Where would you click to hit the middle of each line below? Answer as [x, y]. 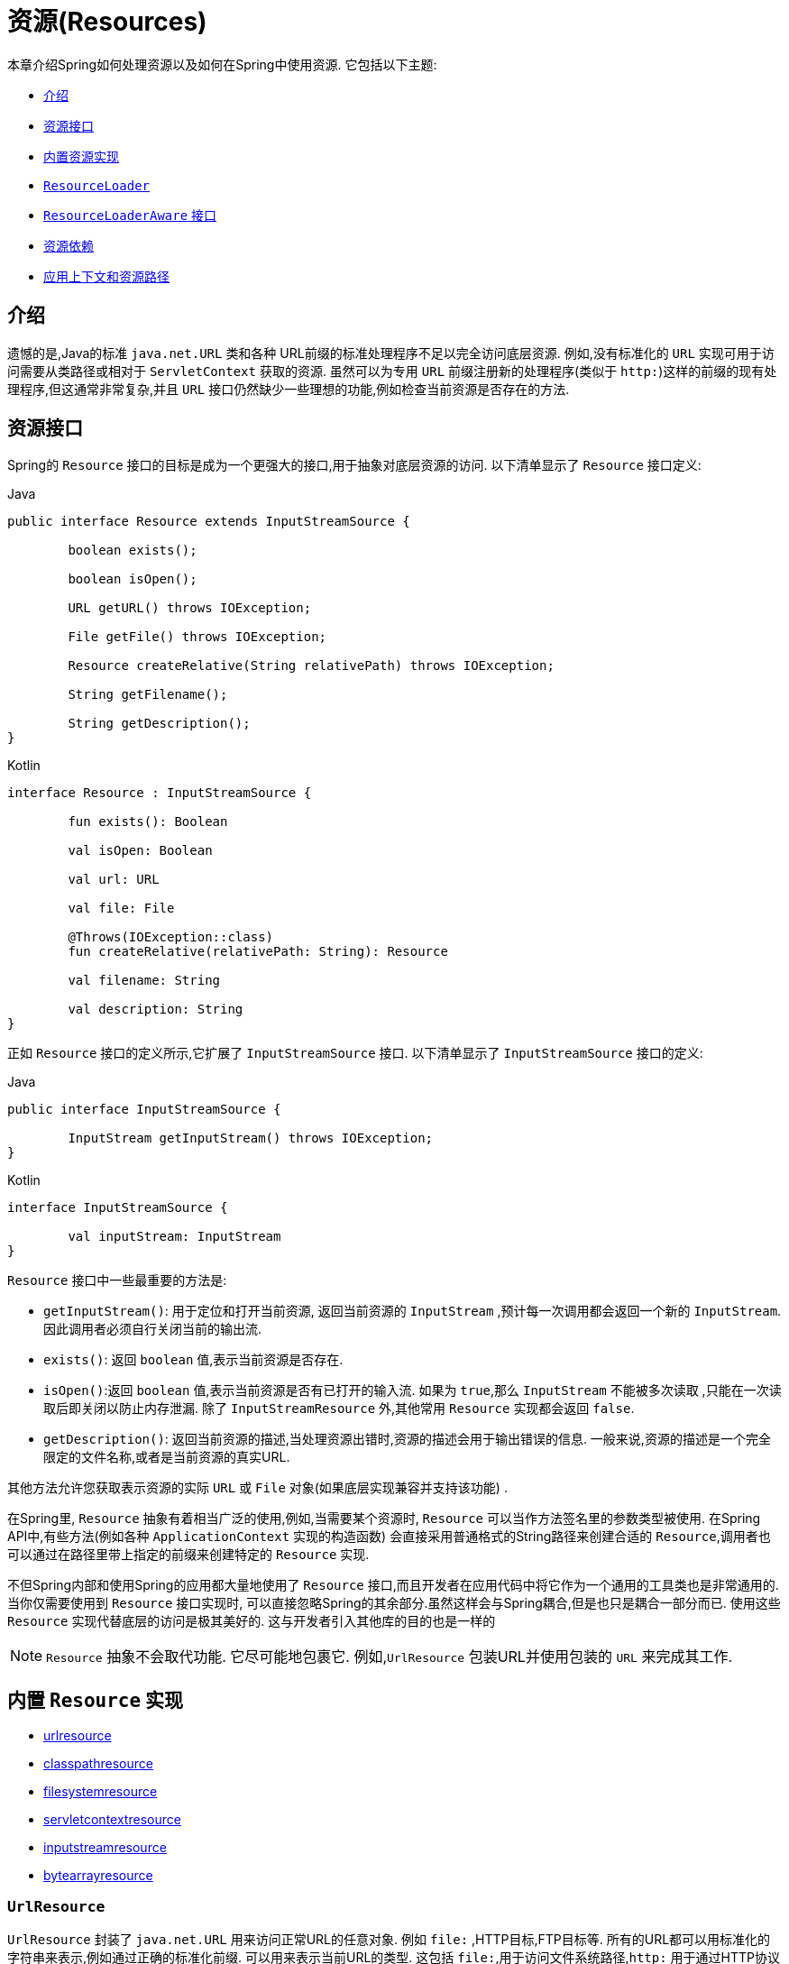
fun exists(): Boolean [148, 822]
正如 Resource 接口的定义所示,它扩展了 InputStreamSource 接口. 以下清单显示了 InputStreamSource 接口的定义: [355, 1053]
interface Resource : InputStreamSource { [160, 793]
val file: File [121, 909]
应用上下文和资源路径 [106, 276]
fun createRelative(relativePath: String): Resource [258, 952]
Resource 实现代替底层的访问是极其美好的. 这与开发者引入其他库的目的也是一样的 [252, 1621]
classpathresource [98, 1764]
